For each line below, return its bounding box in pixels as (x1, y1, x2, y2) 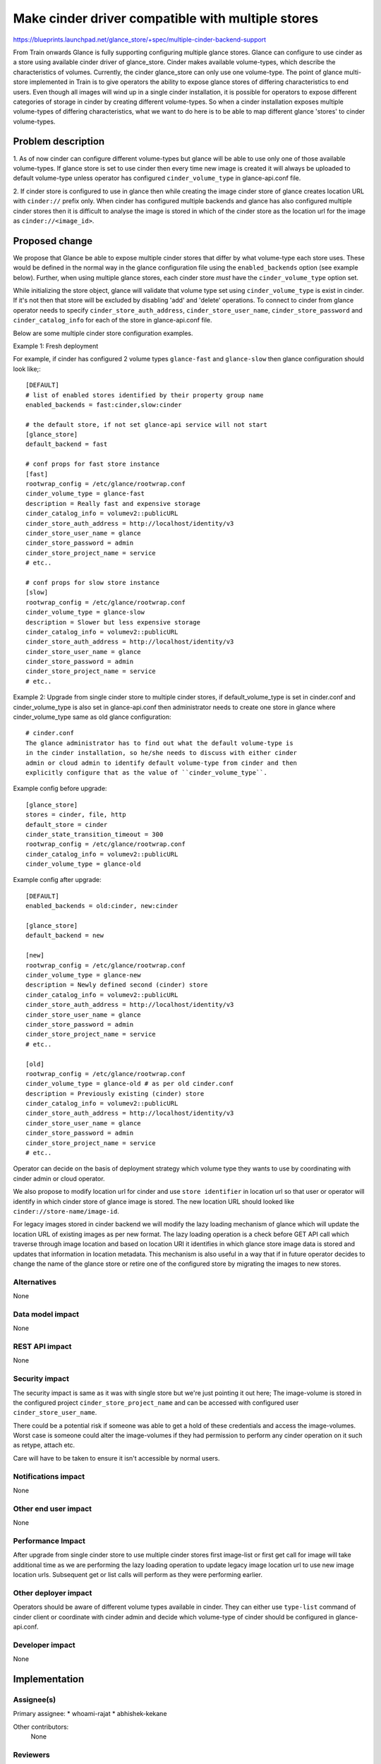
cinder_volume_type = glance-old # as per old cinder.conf (25, 1080, 234, 1088)
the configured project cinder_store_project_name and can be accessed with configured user (13, 1398, 299, 1407)
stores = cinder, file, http (25, 811, 126, 818)
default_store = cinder (25, 821, 108, 828)
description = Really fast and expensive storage (25, 500, 201, 507)
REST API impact (13, 1341, 72, 1351)
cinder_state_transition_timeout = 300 (25, 830, 164, 838)
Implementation (13, 1673, 85, 1685)
